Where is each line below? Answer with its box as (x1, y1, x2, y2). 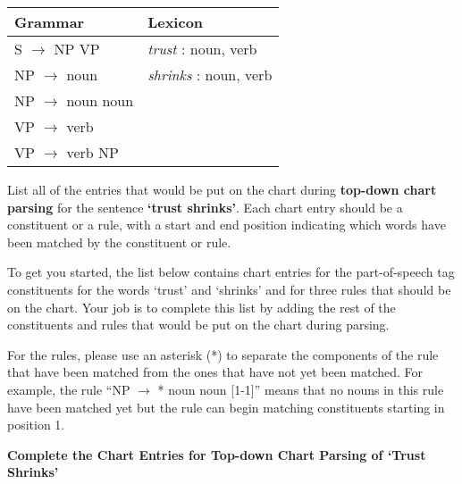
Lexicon (147, 12, 204, 32)
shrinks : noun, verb (147, 64, 273, 85)
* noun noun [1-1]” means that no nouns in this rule (157, 380, 444, 398)
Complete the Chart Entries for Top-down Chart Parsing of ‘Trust (7, 445, 426, 463)
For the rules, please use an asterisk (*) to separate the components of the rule (7, 345, 439, 363)
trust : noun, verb (147, 38, 257, 59)
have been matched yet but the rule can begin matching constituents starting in (7, 397, 445, 416)
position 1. (7, 415, 65, 434)
